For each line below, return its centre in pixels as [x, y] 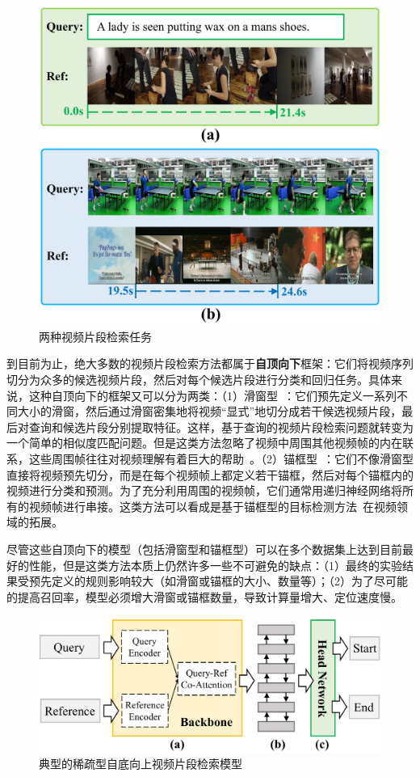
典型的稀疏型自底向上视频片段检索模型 [141, 764]
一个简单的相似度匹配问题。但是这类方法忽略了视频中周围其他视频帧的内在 [204, 443]
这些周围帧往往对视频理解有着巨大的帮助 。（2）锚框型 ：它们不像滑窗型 [221, 458]
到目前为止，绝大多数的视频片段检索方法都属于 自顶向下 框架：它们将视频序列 [210, 363]
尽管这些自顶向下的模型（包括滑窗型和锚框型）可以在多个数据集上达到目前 [204, 549]
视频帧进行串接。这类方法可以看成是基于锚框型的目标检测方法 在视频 [212, 506]
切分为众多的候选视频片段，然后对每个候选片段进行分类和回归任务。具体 [199, 379]
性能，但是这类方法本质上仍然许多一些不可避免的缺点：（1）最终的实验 [215, 565]
